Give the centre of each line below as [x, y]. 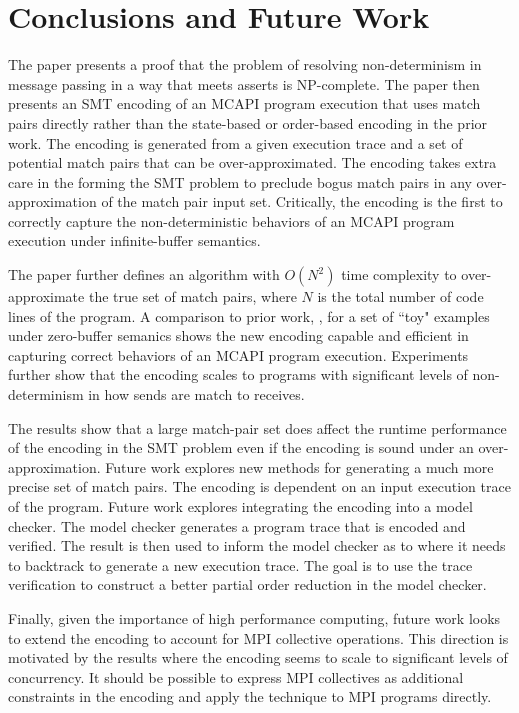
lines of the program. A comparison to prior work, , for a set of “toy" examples [249, 315]
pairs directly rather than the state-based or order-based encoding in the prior [248, 122]
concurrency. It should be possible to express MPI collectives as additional [236, 676]
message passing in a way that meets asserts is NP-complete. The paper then [244, 83]
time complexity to [399, 274]
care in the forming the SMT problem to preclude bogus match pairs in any [240, 181]
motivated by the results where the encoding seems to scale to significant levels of [258, 657]
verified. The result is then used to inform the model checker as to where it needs [257, 545]
